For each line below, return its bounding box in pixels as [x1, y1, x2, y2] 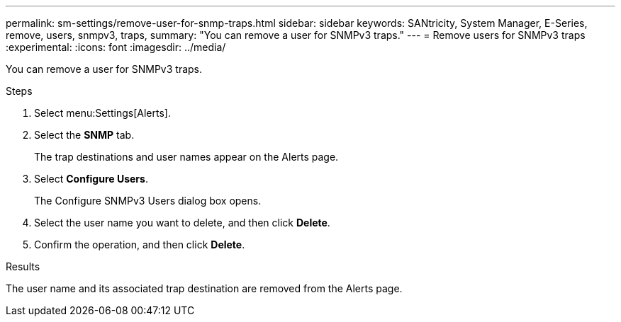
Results [6, 260, 40, 272]
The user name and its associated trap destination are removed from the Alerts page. [6, 282, 403, 294]
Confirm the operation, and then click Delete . [34, 238, 245, 251]
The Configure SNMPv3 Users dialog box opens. [34, 195, 262, 207]
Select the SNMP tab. [34, 129, 135, 141]
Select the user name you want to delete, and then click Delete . [34, 217, 330, 229]
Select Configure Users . [34, 173, 148, 185]
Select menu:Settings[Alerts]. [34, 107, 171, 119]
